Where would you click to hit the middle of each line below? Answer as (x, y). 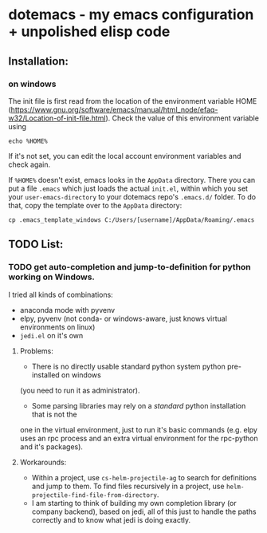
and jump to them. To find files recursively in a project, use (128, 486)
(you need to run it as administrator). (80, 390)
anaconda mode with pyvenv (67, 310)
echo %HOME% (28, 141)
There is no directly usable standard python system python (128, 366)
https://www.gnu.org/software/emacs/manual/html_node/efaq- (114, 109)
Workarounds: (43, 462)
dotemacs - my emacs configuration (131, 15)
